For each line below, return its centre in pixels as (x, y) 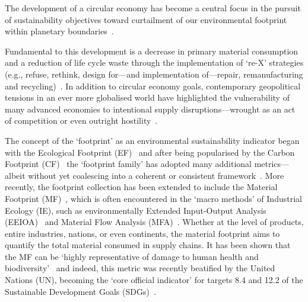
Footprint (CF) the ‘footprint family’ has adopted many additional (128, 164)
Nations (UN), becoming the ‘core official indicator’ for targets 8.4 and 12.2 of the (154, 280)
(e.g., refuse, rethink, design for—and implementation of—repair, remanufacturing (154, 74)
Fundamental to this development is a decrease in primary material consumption (152, 51)
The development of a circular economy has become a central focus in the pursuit (153, 8)
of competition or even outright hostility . (81, 121)
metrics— (272, 164)
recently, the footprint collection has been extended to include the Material (141, 187)
